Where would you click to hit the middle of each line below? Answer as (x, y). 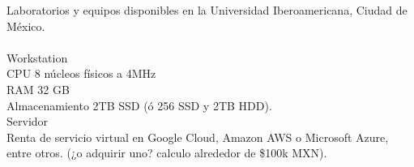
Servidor (28, 121)
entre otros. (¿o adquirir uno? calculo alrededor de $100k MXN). (167, 153)
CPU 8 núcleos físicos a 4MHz (81, 73)
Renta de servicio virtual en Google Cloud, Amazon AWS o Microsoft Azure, (198, 137)
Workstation (37, 57)
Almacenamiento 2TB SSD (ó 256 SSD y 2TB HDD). (139, 105)
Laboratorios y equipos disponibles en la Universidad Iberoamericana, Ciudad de (207, 10)
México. (26, 26)
